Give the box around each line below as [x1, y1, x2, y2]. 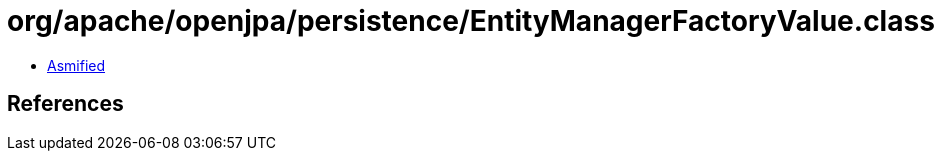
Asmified [47, 56, 106, 74]
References [7, 91, 124, 117]
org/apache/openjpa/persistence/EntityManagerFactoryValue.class [7, 4, 935, 38]
